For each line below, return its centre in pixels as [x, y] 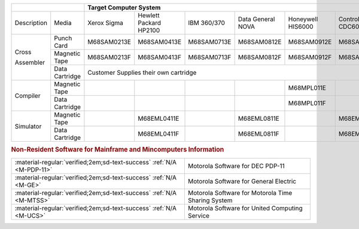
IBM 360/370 [207, 23]
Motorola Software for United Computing [245, 208]
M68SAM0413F [160, 57]
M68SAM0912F [310, 57]
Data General [256, 19]
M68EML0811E [258, 118]
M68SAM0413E [160, 42]
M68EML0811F [258, 134]
